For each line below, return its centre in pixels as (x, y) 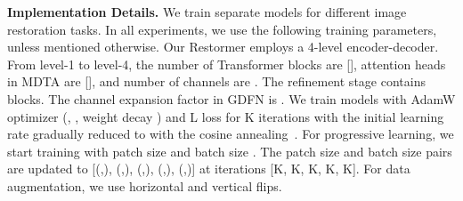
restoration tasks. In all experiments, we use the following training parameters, (222, 29)
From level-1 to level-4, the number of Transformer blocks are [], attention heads (227, 64)
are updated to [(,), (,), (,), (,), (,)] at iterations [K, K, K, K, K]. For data (209, 169)
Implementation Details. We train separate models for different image (207, 12)
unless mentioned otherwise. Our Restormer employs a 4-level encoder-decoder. (223, 47)
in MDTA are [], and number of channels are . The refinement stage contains (216, 81)
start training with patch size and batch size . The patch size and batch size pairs (230, 151)
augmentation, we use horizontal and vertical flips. (145, 185)
